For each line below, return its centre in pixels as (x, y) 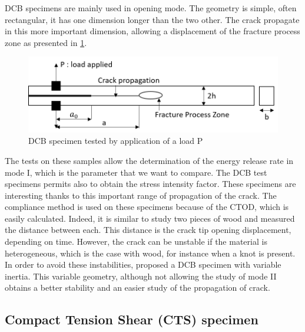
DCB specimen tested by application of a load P (116, 141)
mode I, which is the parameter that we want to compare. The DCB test (136, 172)
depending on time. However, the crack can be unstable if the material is (136, 241)
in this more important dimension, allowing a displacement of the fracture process (152, 31)
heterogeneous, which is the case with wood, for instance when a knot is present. (150, 253)
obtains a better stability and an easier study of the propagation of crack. (137, 287)
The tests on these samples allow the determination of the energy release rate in (149, 160)
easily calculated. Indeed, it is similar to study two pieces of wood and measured (150, 218)
